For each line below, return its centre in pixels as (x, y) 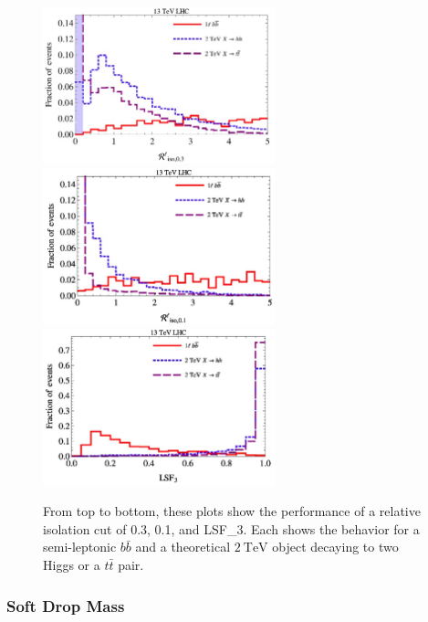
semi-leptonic (80, 547)
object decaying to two (335, 547)
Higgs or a (72, 565)
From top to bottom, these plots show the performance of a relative (232, 511)
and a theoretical (183, 547)
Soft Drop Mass (66, 605)
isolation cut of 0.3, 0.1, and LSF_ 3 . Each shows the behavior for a (231, 528)
